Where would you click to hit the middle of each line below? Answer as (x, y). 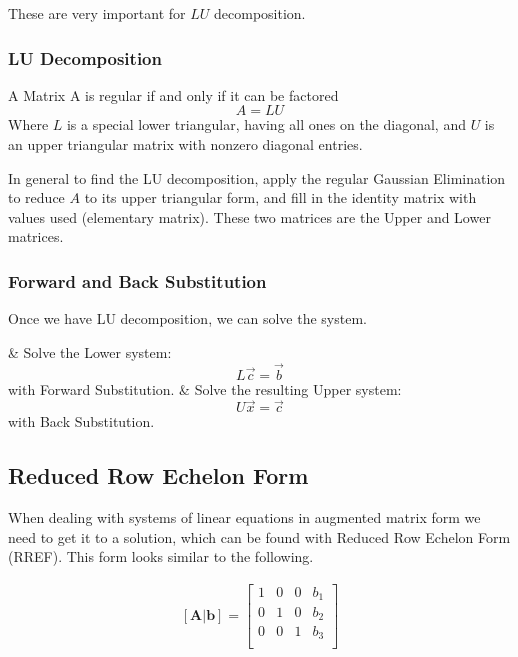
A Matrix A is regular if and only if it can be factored (173, 94)
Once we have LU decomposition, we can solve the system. (187, 318)
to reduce (36, 197)
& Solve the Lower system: (90, 351)
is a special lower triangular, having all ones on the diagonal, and (266, 124)
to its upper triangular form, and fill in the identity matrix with (280, 197)
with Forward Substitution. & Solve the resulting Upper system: (205, 388)
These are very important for (97, 13)
